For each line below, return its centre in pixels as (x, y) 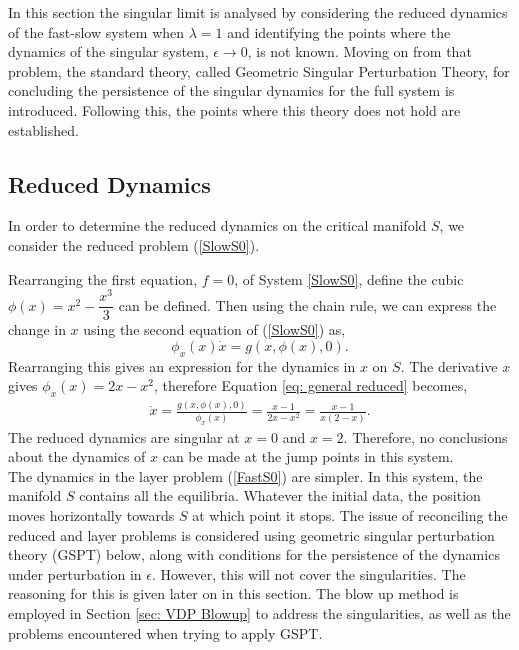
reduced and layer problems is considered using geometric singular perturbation (251, 534)
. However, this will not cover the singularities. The (308, 573)
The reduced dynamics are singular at (124, 436)
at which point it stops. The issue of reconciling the (350, 514)
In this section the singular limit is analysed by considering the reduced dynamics (258, 12)
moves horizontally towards (91, 514)
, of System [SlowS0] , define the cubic (349, 278)
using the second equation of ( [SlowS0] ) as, (214, 329)
